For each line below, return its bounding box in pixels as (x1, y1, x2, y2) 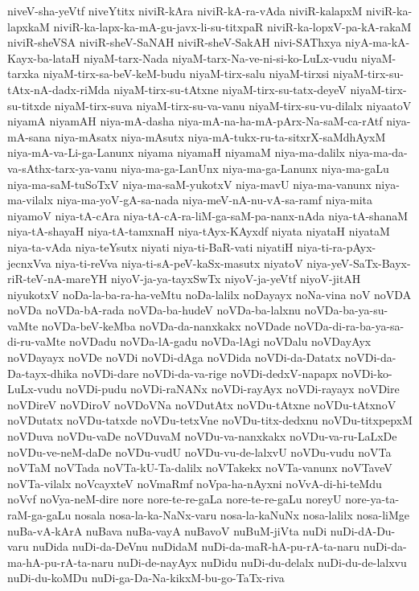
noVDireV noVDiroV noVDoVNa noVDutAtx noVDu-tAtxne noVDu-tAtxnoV (7, 396, 396, 412)
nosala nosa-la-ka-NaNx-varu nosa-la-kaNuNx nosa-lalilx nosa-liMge (74, 507, 409, 523)
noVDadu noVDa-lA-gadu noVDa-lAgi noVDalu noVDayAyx (69, 333, 372, 350)
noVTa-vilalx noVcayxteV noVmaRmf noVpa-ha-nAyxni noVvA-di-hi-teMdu (7, 474, 382, 491)
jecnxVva (7, 254, 51, 271)
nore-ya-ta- (345, 490, 400, 507)
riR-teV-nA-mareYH (7, 270, 108, 287)
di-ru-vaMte (7, 333, 66, 350)
